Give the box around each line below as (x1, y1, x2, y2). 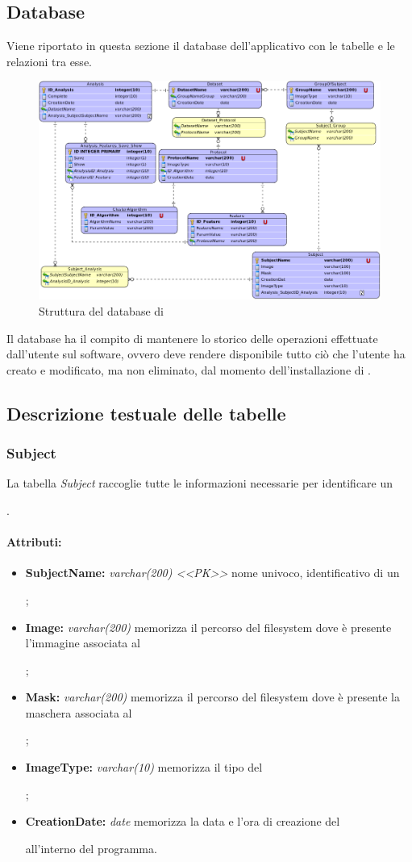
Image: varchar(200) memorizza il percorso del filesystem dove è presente (25, 618, 392, 635)
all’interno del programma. (25, 839, 157, 856)
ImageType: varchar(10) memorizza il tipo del (25, 759, 263, 776)
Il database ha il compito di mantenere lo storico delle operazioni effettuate (6, 329, 378, 346)
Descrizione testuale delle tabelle (6, 400, 286, 425)
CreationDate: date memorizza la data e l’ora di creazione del (25, 813, 340, 830)
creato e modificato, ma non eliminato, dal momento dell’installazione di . (6, 361, 372, 378)
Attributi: (6, 534, 62, 550)
